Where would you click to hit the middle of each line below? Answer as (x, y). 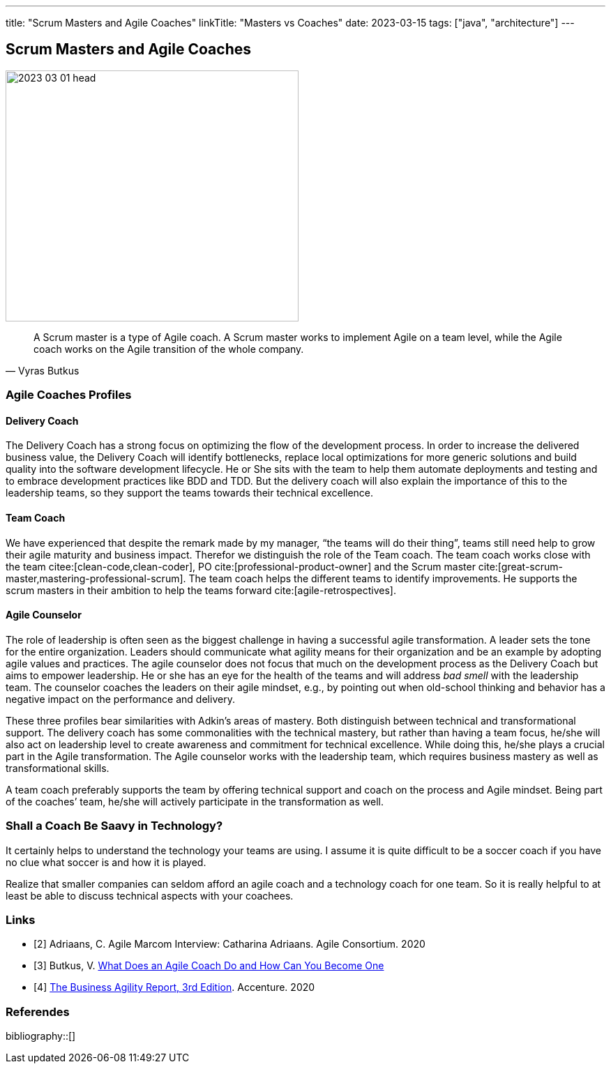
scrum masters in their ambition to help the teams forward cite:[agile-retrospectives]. (201, 590)
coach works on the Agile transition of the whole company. (169, 349)
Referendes (38, 1011)
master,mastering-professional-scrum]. (96, 578)
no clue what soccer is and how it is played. (106, 862)
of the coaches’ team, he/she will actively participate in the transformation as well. (195, 801)
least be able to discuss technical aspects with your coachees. (150, 895)
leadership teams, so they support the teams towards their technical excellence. (190, 493)
